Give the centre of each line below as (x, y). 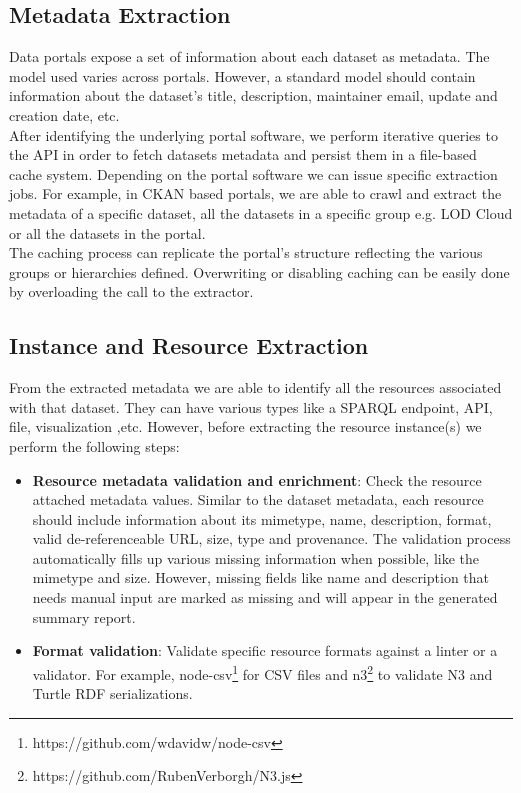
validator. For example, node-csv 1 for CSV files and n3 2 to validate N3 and (262, 672)
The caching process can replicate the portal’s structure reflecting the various (246, 252)
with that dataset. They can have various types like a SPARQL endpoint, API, (251, 406)
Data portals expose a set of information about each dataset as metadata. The (249, 56)
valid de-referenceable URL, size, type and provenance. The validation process (271, 538)
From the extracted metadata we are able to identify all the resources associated (255, 387)
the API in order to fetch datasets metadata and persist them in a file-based (243, 154)
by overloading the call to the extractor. (131, 291)
